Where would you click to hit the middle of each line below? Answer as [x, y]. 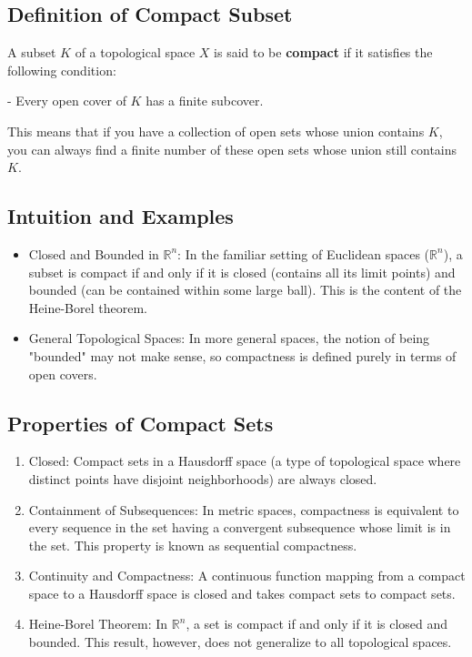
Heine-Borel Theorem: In [98, 624]
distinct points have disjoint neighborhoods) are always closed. [203, 478]
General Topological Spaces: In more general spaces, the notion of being [229, 338]
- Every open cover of [67, 101]
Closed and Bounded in [94, 253]
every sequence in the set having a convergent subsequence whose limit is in [240, 527]
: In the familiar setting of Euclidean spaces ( [304, 253]
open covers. [63, 374]
